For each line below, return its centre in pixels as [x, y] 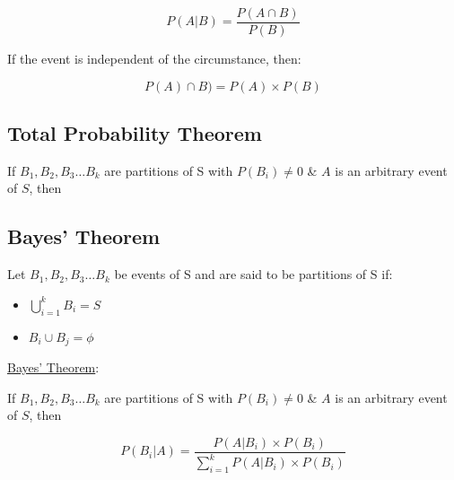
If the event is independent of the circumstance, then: [154, 59]
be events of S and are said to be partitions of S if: [253, 274]
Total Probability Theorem [135, 133]
